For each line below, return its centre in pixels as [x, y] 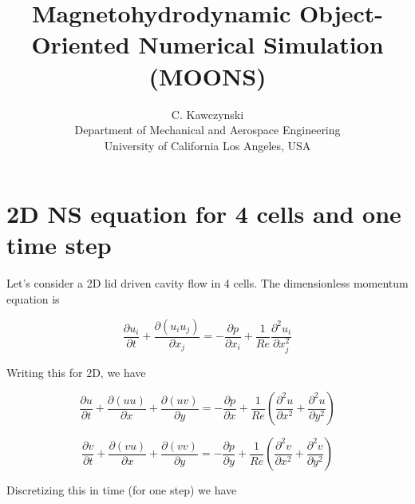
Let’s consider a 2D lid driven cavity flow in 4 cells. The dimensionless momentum [207, 283]
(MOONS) [207, 75]
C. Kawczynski [207, 114]
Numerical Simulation [261, 44]
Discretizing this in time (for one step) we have [122, 490]
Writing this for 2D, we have [76, 372]
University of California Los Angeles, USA [207, 145]
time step [59, 245]
